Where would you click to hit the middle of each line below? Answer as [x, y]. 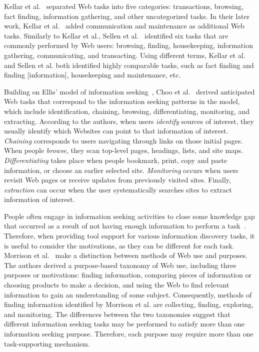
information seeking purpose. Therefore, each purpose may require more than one [129, 333]
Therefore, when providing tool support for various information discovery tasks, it [129, 236]
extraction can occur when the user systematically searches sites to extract [118, 189]
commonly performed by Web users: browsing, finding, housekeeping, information [128, 45]
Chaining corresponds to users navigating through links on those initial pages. [123, 140]
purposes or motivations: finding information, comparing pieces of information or [128, 275]
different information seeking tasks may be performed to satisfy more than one [124, 324]
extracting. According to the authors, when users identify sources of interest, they [129, 121]
